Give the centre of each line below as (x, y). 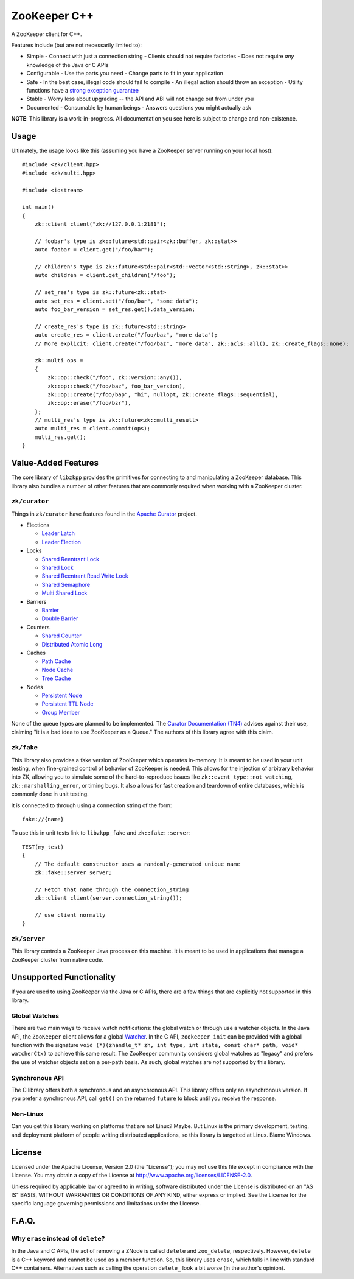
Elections (38, 525)
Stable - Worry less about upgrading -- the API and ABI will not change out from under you (140, 99)
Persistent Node (62, 695)
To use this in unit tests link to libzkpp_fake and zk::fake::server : (101, 833)
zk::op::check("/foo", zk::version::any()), (115, 378)
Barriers (36, 601)
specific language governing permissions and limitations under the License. (106, 1204)
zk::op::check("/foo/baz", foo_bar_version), (116, 386)
